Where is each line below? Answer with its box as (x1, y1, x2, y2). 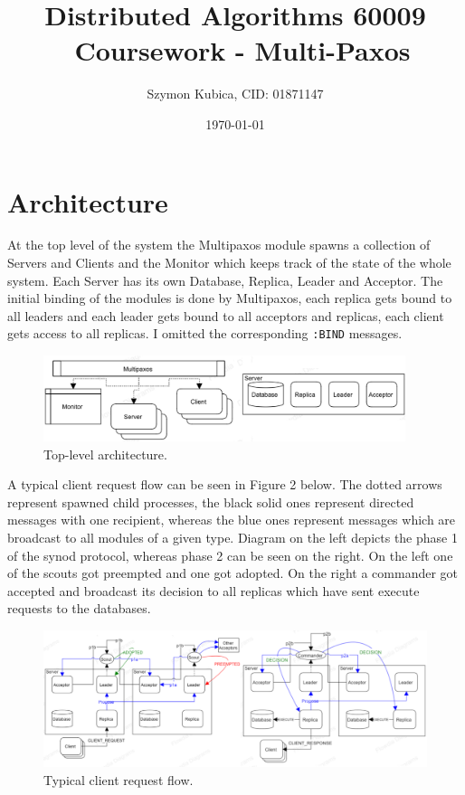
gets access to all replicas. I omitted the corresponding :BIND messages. (7, 324, 403, 343)
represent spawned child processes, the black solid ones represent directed (7, 492, 414, 511)
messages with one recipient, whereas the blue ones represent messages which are (7, 510, 456, 529)
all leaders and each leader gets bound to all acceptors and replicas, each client (7, 306, 444, 325)
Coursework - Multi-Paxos (74, 32, 411, 69)
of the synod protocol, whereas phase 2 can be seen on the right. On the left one (7, 545, 453, 564)
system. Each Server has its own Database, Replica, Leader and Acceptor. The (7, 270, 443, 289)
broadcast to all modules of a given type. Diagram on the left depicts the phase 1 (7, 527, 458, 546)
